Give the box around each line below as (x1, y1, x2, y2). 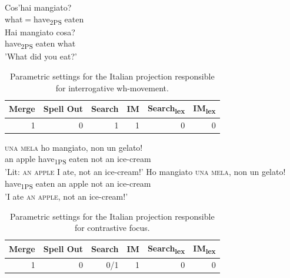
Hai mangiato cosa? (5, 25, 75, 38)
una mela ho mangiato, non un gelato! (5, 141, 143, 153)
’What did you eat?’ (5, 50, 77, 62)
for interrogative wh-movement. (55, 81, 169, 94)
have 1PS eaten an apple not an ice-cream (5, 177, 151, 191)
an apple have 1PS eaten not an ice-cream (5, 153, 151, 167)
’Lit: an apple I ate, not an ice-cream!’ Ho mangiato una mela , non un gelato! (5, 166, 286, 178)
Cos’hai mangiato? (5, 1, 72, 13)
